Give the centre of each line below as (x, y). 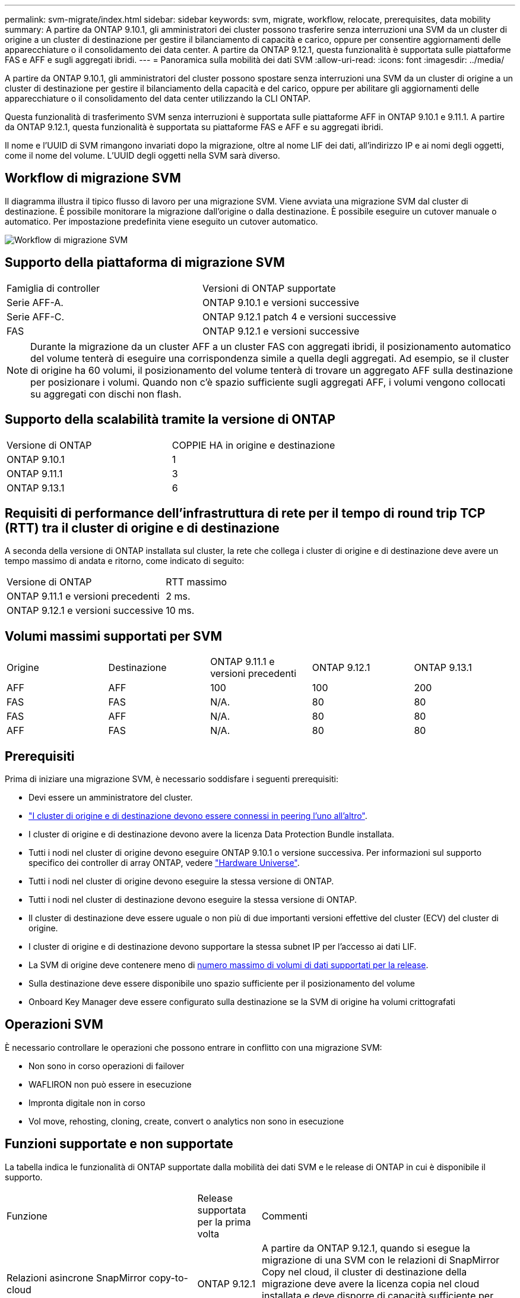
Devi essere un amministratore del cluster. (111, 798)
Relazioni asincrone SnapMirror (77, 1277)
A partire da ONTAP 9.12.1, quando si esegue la (366, 1248)
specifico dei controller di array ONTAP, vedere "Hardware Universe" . (164, 863)
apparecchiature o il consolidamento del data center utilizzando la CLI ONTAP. (158, 98)
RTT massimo (196, 582)
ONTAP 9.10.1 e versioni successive (281, 302)
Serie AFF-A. (35, 302)
